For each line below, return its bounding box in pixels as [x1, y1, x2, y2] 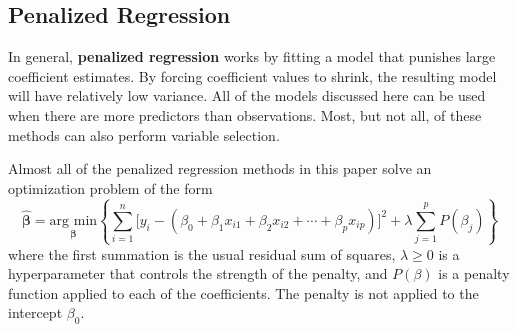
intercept [8, 302, 63, 323]
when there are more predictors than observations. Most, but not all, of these [8, 104, 482, 125]
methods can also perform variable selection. [8, 124, 280, 145]
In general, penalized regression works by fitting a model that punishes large [8, 46, 496, 67]
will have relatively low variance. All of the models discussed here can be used [8, 85, 486, 106]
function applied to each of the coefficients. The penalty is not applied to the [8, 282, 479, 303]
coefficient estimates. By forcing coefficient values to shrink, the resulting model [8, 65, 497, 86]
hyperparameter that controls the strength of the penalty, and [8, 263, 388, 284]
